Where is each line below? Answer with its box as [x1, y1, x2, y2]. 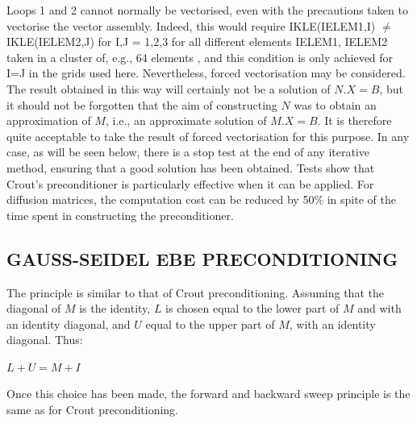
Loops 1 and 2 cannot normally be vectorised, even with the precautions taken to [6, 2, 408, 18]
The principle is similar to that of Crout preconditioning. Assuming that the [6, 284, 384, 301]
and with [357, 300, 402, 317]
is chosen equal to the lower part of [165, 300, 340, 317]
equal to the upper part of [145, 315, 275, 332]
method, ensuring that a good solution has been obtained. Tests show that [6, 159, 375, 176]
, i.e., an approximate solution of [105, 112, 267, 129]
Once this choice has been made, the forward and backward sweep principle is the [6, 385, 411, 402]
